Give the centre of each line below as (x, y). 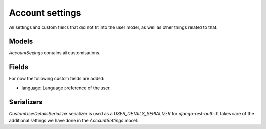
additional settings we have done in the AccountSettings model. (74, 121)
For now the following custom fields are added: (57, 79)
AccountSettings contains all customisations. (55, 53)
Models (21, 41)
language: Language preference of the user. (66, 88)
